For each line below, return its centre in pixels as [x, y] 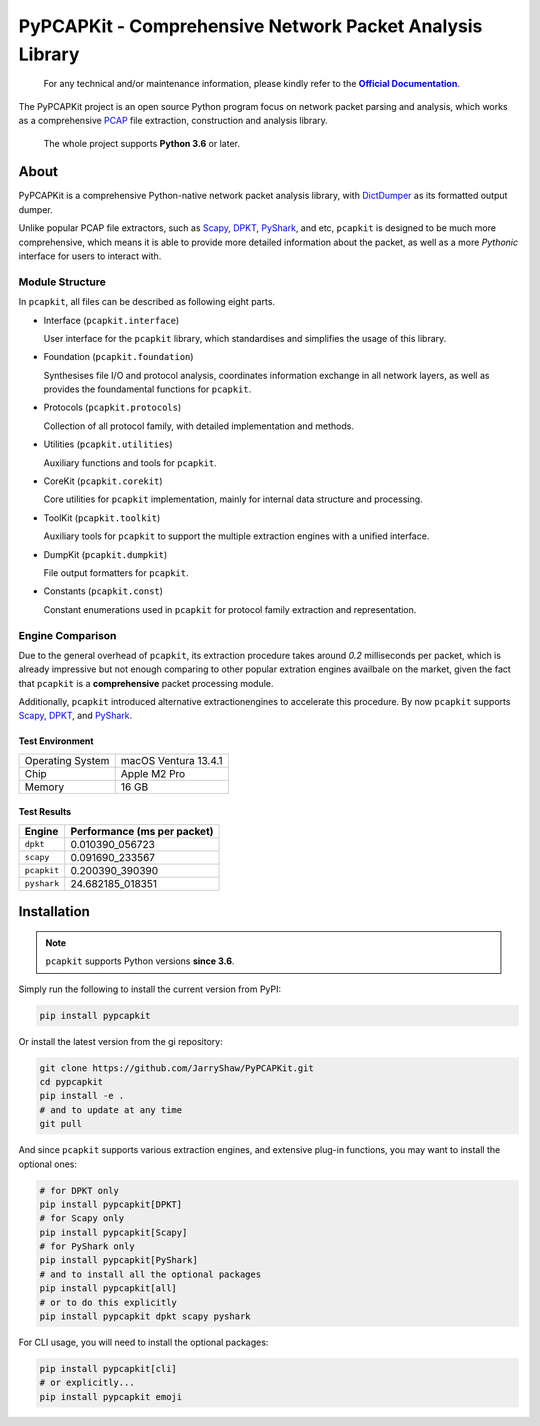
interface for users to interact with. [90, 256]
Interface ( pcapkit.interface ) [111, 320]
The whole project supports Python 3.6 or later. [141, 143]
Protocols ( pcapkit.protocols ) [112, 407]
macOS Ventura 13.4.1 [172, 760]
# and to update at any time [111, 1109]
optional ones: [48, 1164]
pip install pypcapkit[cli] [108, 1369]
